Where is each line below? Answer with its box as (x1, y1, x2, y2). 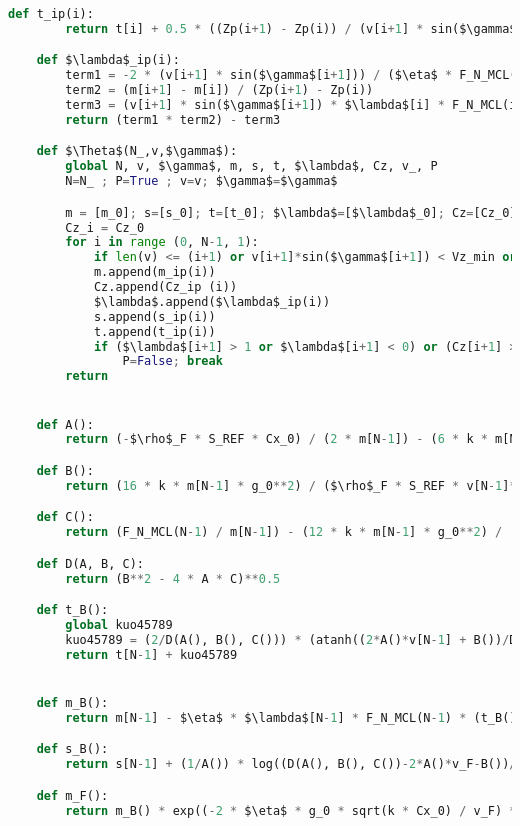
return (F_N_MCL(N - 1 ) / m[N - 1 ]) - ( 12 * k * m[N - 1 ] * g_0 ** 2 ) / (65, 525, 503, 540)
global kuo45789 (65, 618, 173, 633)
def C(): (36, 510, 94, 525)
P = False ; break (122, 354, 223, 369)
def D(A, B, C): (36, 556, 145, 571)
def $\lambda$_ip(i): (36, 53, 180, 68)
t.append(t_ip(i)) (93, 324, 216, 339)
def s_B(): (36, 742, 109, 757)
